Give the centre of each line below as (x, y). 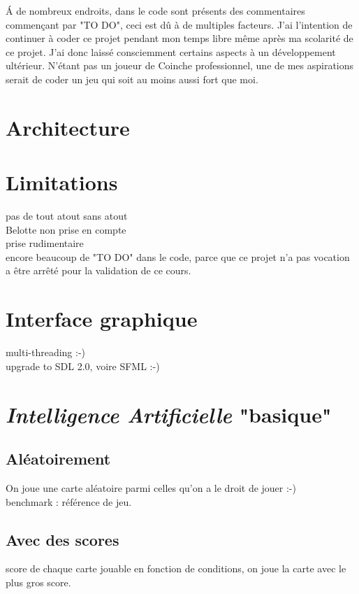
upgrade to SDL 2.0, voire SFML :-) (83, 366)
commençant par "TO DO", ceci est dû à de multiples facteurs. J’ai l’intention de (179, 24)
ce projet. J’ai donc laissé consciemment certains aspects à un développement (171, 51)
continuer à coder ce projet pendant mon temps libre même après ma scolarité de (179, 38)
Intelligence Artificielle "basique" (169, 414)
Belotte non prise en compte (66, 229)
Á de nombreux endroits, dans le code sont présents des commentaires (155, 10)
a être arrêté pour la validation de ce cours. (98, 270)
